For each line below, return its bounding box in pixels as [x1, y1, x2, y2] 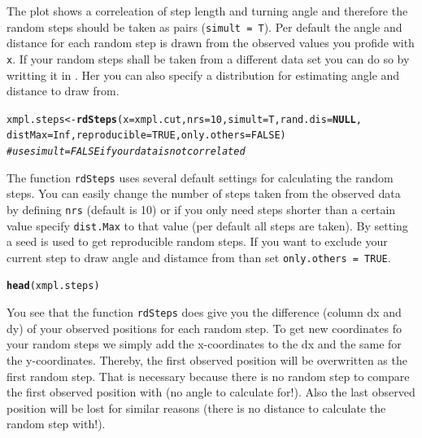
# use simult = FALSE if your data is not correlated [7, 146, 246, 157]
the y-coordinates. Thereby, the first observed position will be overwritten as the [7, 351, 407, 368]
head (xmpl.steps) [7, 280, 100, 292]
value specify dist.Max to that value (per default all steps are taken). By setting [7, 217, 408, 234]
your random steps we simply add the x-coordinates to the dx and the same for [7, 335, 402, 353]
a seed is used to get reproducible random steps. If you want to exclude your [7, 233, 388, 250]
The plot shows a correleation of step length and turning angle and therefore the [7, 2, 408, 19]
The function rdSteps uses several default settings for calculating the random [7, 169, 394, 186]
